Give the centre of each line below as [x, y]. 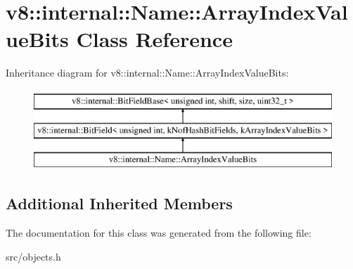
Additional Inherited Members [119, 203]
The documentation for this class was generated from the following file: [159, 233]
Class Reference [154, 39]
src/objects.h [33, 256]
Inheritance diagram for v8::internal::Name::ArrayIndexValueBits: [147, 73]
